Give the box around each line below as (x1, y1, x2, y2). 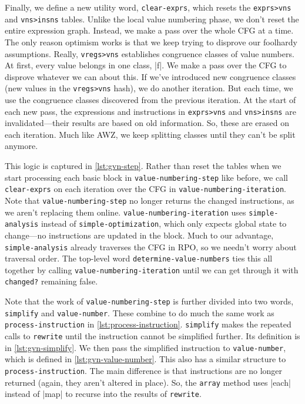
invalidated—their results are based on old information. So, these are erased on (5, 117, 290, 129)
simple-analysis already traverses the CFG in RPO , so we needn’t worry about (5, 240, 297, 253)
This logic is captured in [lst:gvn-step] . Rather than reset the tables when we (5, 160, 281, 172)
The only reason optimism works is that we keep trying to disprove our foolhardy (5, 35, 298, 48)
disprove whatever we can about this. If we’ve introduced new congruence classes (5, 70, 296, 82)
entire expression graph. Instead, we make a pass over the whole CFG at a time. (5, 24, 294, 37)
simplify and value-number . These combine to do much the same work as (5, 306, 274, 319)
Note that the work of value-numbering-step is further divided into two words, (5, 295, 294, 307)
